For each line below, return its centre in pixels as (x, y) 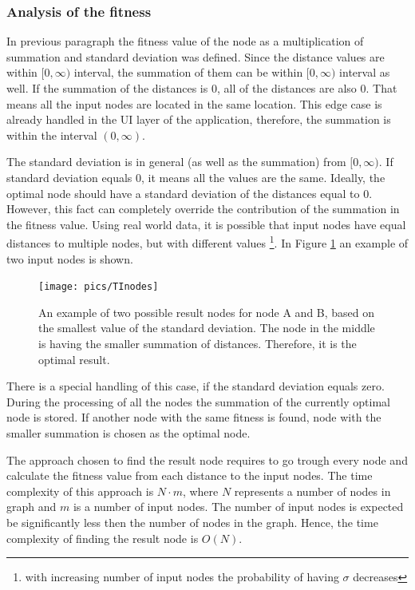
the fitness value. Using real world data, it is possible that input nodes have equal (206, 224)
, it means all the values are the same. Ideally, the (263, 177)
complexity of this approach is (80, 491)
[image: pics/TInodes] (99, 287)
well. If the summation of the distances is (107, 88)
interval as (365, 72)
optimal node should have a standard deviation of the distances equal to (183, 193)
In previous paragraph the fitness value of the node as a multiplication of (185, 41)
